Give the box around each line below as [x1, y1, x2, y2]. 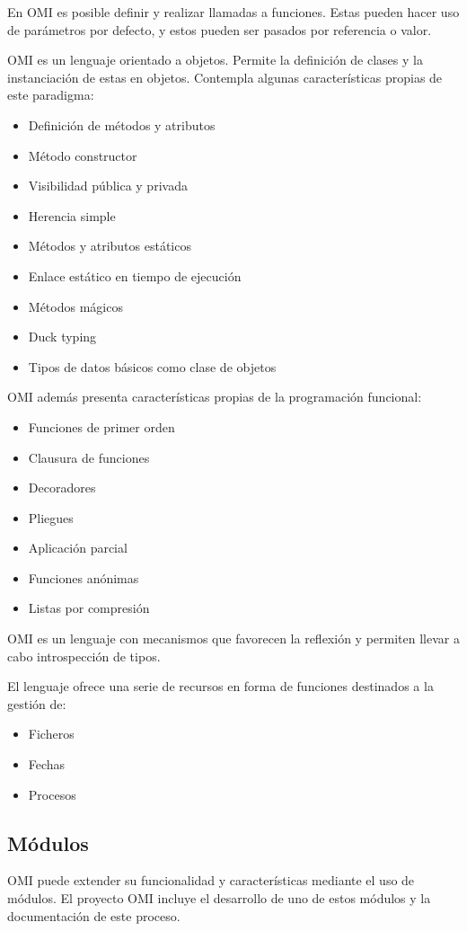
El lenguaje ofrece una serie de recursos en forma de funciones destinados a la [7, 677, 434, 696]
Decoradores [28, 478, 96, 497]
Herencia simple [28, 206, 116, 225]
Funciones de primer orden [28, 417, 175, 436]
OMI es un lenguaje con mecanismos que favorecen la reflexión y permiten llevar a [7, 629, 460, 648]
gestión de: [7, 694, 66, 713]
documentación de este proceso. [7, 906, 181, 925]
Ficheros [28, 724, 75, 743]
